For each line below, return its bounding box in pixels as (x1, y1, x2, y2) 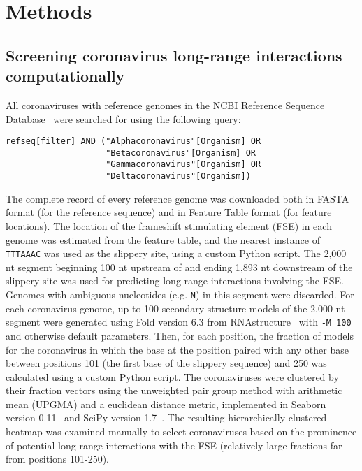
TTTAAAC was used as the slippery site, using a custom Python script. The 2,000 (6, 246, 347, 261)
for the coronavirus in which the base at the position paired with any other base (6, 342, 349, 356)
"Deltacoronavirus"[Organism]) (106, 171, 251, 182)
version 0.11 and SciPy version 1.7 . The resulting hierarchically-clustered (6, 410, 327, 425)
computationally (6, 65, 125, 87)
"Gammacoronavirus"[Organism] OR (106, 159, 261, 170)
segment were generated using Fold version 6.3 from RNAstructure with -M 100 (6, 314, 352, 329)
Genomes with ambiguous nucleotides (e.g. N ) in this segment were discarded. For (6, 287, 354, 301)
